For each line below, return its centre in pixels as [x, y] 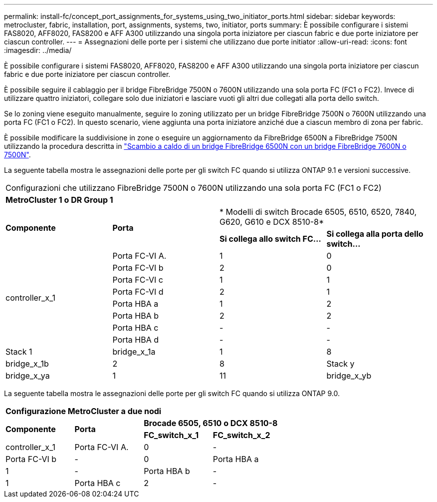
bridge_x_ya [28, 376]
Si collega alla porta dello [375, 234]
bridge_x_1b [27, 364]
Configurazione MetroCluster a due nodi [84, 411]
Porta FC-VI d [138, 292]
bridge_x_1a [134, 352]
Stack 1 [19, 352]
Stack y [340, 364]
